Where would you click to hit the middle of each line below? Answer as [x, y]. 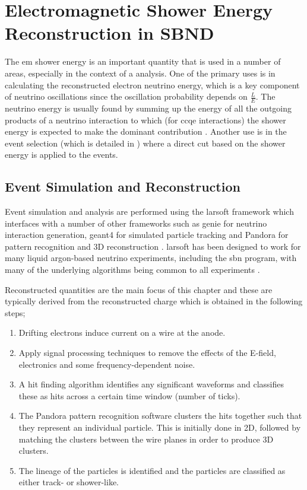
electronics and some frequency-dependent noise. [107, 364]
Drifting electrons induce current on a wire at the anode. [122, 332]
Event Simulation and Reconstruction [123, 187]
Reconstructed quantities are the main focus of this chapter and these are [139, 289]
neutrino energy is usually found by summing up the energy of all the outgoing [148, 108]
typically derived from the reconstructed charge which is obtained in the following [154, 301]
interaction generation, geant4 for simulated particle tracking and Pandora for [147, 235]
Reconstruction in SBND [110, 33]
